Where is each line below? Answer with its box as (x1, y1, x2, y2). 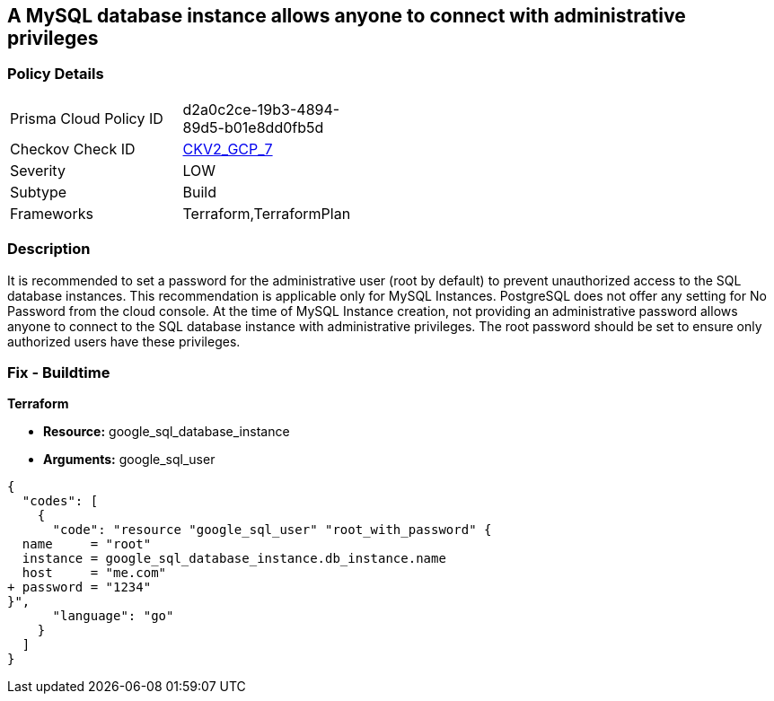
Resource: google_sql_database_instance (43, 424, 290, 440)
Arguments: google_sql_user (43, 451, 215, 468)
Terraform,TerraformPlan (182, 204, 351, 223)
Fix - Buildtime (7, 363, 110, 381)
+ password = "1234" (7, 580, 152, 595)
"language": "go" (52, 609, 174, 624)
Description (7, 240, 91, 258)
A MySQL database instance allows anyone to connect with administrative (7, 4, 686, 27)
